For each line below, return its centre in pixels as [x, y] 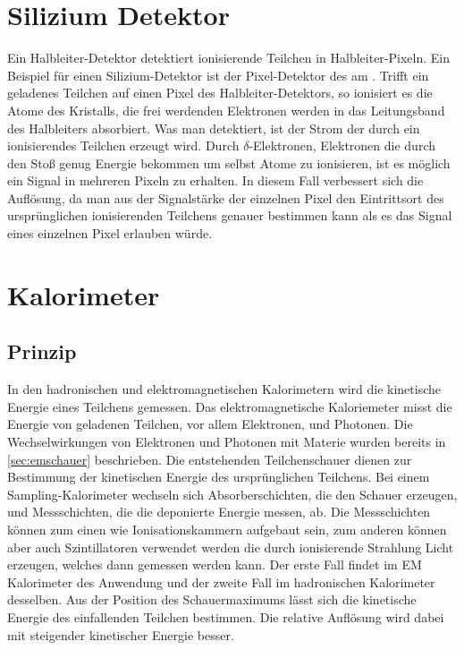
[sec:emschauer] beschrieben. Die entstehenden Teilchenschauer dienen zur [210, 459]
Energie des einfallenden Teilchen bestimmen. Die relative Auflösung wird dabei [226, 616]
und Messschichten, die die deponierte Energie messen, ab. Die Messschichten [219, 512]
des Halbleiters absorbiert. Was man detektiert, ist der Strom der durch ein [214, 128]
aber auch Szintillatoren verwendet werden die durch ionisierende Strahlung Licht [231, 547]
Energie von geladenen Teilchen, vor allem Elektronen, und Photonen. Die [210, 424]
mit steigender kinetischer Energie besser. [121, 634]
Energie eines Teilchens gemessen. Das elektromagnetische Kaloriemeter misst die [230, 406]
